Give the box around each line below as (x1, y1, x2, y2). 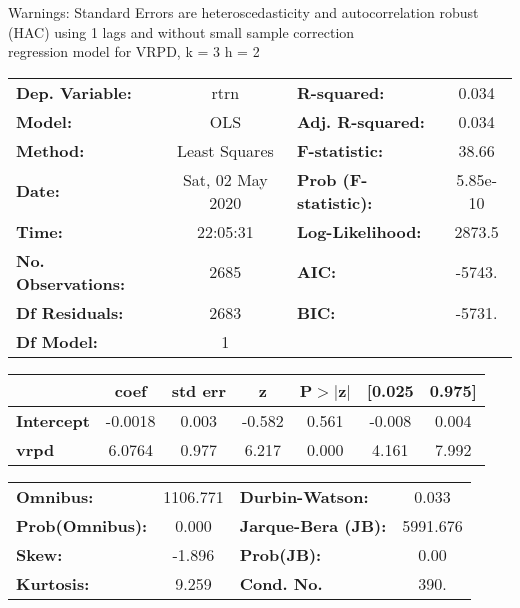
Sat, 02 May (182, 167, 268, 191)
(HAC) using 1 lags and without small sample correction (8, 21, 355, 42)
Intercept (16, 408, 90, 432)
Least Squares (176, 138, 274, 162)
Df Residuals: (16, 300, 124, 324)
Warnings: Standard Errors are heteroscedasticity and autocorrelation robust (8, 2, 479, 22)
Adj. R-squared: (296, 109, 425, 133)
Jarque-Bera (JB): (239, 513, 387, 537)
